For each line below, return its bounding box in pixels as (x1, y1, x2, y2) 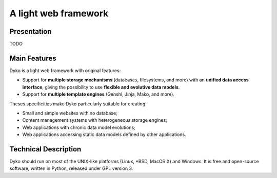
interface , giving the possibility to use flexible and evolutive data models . (22, 84, 180, 90)
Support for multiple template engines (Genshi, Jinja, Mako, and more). (22, 91, 174, 97)
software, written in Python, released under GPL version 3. (9, 165, 133, 171)
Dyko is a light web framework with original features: (9, 67, 121, 74)
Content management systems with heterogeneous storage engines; (22, 117, 168, 123)
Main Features (9, 54, 56, 62)
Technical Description (9, 145, 82, 153)
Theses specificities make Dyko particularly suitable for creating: (9, 100, 147, 107)
